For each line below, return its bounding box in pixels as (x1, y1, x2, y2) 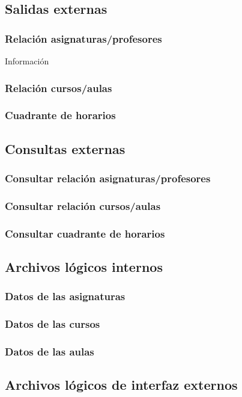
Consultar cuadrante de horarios (5, 226, 165, 241)
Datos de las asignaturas (5, 289, 126, 304)
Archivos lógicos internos (5, 257, 163, 275)
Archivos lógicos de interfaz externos (5, 375, 238, 394)
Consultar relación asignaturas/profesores (5, 170, 211, 185)
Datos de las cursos (5, 316, 100, 331)
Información (5, 55, 49, 67)
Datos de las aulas (5, 343, 94, 359)
